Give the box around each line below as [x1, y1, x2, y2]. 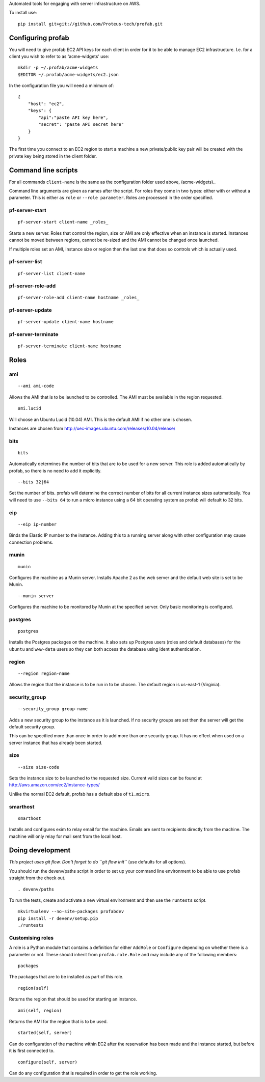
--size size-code [18, 764, 59, 770]
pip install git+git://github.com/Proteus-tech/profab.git [18, 21, 163, 27]
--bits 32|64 [18, 479, 49, 485]
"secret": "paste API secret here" [38, 122, 124, 127]
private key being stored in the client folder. [9, 153, 97, 159]
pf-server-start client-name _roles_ [18, 219, 109, 225]
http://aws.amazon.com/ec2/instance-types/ [9, 782, 100, 788]
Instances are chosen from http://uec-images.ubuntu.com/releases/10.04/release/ [9, 425, 176, 431]
